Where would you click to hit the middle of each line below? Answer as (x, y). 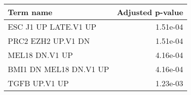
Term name (30, 12)
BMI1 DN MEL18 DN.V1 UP (59, 69)
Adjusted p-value (150, 12)
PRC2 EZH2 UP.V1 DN (49, 41)
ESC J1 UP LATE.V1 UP (52, 27)
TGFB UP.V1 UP (38, 83)
